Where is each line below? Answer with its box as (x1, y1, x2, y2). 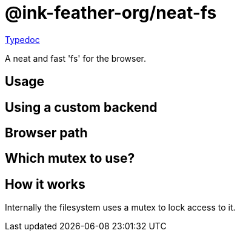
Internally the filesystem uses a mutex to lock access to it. (5, 202, 236, 213)
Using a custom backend (5, 99, 158, 115)
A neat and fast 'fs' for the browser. (5, 53, 147, 64)
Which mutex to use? (5, 151, 135, 166)
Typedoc (5, 34, 40, 45)
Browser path (5, 125, 88, 141)
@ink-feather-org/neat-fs (5, 2, 217, 23)
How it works (5, 176, 85, 192)
